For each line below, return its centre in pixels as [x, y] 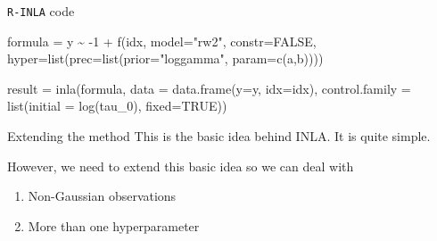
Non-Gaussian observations [102, 196]
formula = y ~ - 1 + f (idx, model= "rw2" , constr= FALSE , [162, 41]
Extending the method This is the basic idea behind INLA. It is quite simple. [219, 136]
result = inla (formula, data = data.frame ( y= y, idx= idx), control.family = [209, 88]
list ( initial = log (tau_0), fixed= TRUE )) [117, 106]
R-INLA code [41, 11]
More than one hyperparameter [114, 225]
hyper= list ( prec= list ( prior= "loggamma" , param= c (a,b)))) [165, 58]
